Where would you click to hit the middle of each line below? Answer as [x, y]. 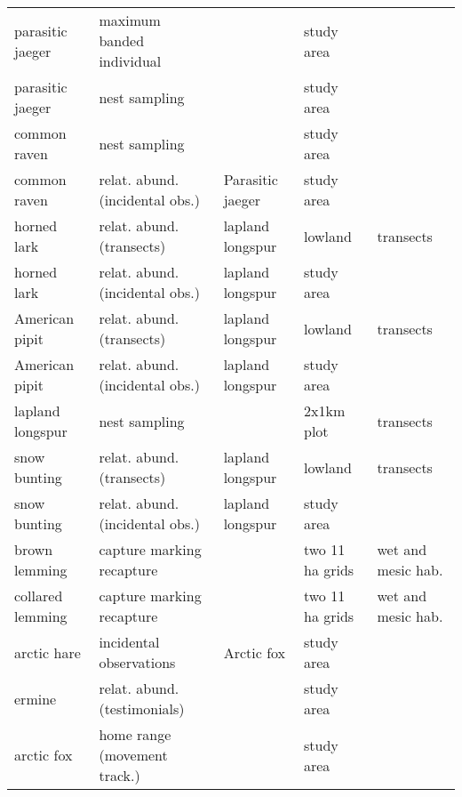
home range [135, 734]
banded [122, 40]
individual [130, 61]
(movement [133, 755]
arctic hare [48, 652]
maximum [130, 20]
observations [137, 662]
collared [39, 596]
